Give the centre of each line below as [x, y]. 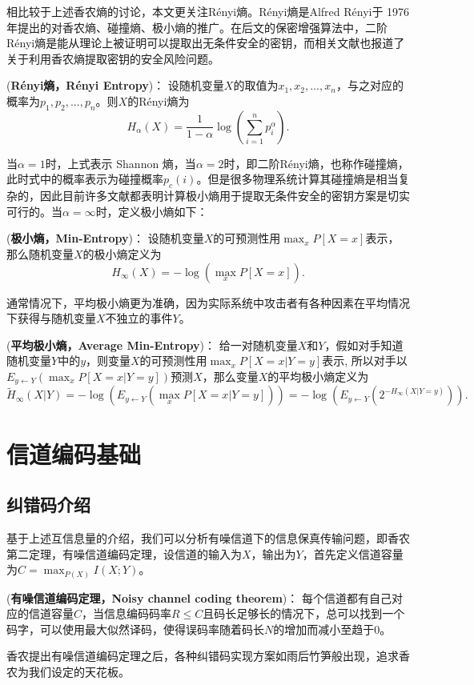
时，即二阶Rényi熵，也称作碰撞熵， [316, 163]
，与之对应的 [370, 85]
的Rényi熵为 [159, 100]
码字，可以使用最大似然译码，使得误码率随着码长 [135, 629]
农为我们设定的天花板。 [68, 672]
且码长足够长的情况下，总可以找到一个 [304, 613]
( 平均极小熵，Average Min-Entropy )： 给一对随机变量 [152, 345]
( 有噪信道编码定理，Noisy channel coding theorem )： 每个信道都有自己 [199, 597]
